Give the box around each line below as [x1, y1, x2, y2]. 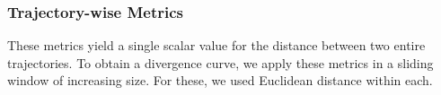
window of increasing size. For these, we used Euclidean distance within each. [7, 71, 433, 90]
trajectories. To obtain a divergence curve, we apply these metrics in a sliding [7, 53, 434, 72]
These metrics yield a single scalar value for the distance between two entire [7, 36, 426, 55]
